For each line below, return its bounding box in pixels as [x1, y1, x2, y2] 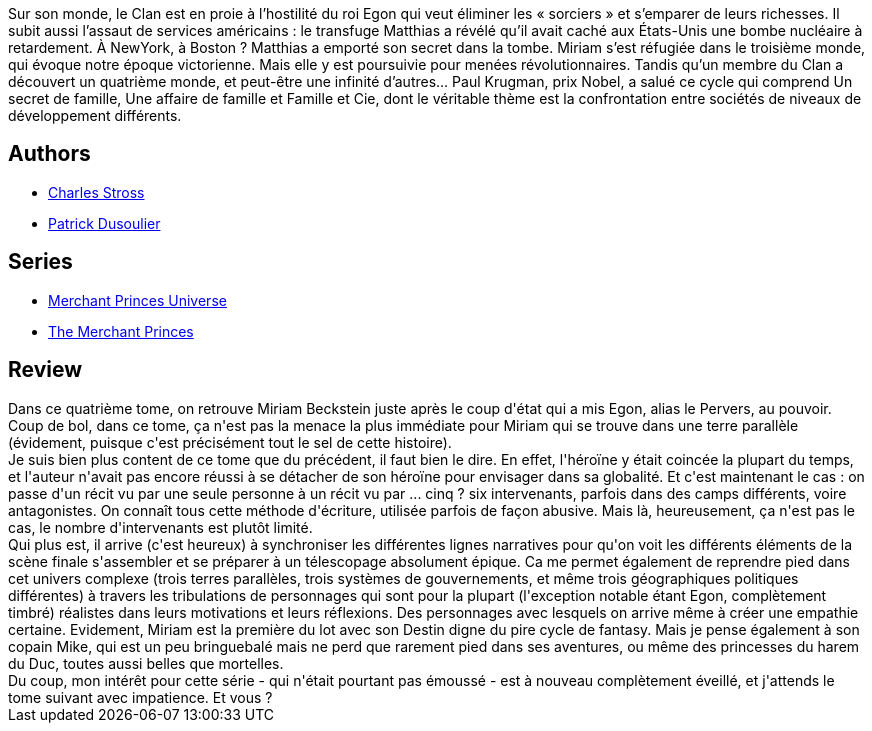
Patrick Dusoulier [48, 214, 161, 232]
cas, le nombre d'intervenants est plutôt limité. [8, 518, 313, 536]
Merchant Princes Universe [48, 291, 227, 309]
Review [8, 357, 83, 383]
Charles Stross [48, 183, 145, 201]
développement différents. [8, 107, 182, 124]
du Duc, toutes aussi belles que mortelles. [8, 654, 284, 672]
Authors [8, 141, 91, 167]
